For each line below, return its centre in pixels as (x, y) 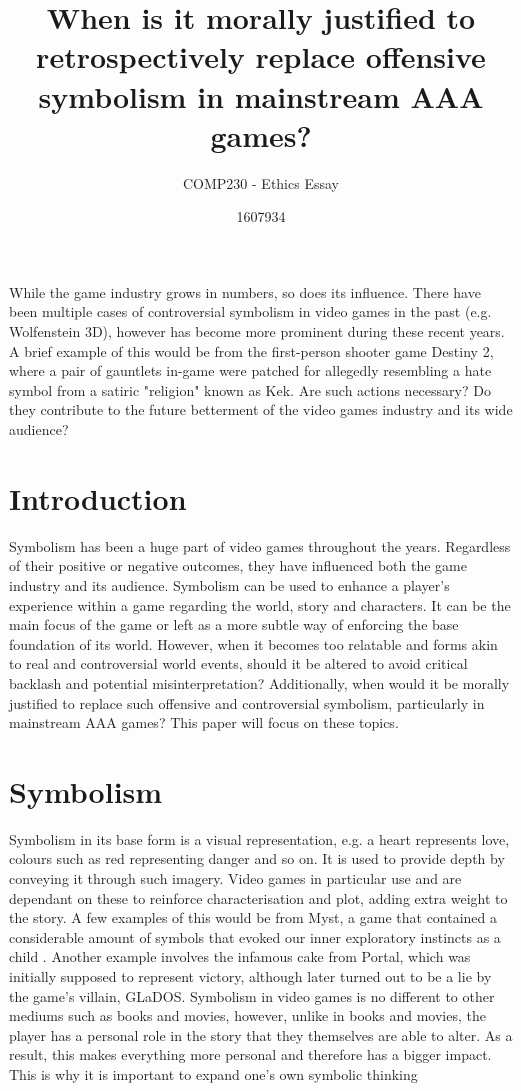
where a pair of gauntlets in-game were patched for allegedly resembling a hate (250, 370)
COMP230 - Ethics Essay (261, 182)
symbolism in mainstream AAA (261, 95)
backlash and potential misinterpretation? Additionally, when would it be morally (259, 682)
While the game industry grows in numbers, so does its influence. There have (245, 291)
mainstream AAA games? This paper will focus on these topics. (204, 722)
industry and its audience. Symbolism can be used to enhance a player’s (229, 584)
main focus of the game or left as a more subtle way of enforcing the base (234, 624)
